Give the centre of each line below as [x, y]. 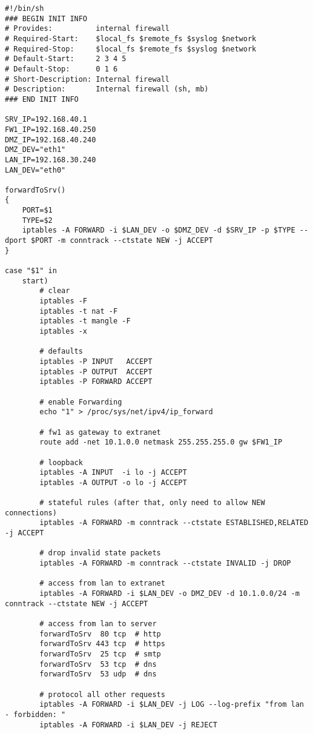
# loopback [61, 462]
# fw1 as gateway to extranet [100, 432]
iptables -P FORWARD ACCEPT [96, 382]
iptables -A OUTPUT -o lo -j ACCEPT [113, 482]
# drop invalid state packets [100, 553]
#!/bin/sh [25, 8]
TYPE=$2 [37, 220]
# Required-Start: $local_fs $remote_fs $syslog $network [131, 38]
